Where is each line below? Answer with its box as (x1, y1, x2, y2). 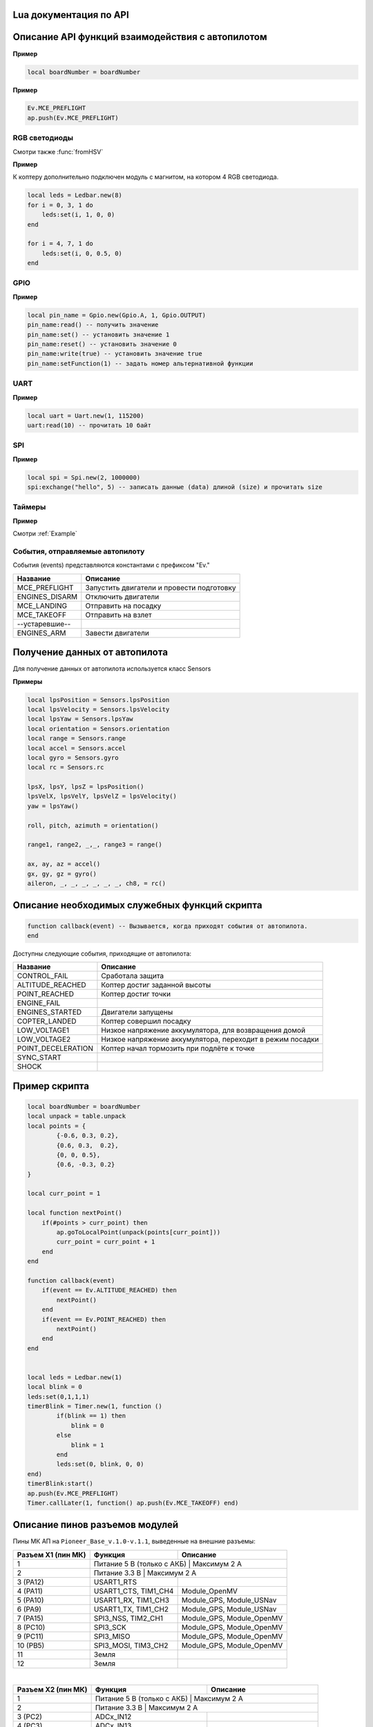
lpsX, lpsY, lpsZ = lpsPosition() (27, 783, 144, 791)
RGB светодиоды (12, 133, 74, 143)
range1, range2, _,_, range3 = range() (27, 841, 162, 849)
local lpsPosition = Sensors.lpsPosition (27, 696, 170, 704)
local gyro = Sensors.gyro (27, 754, 119, 761)
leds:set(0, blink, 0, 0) (56, 1460, 144, 1468)
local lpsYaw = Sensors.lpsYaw (27, 715, 134, 723)
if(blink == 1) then (56, 1412, 126, 1420)
